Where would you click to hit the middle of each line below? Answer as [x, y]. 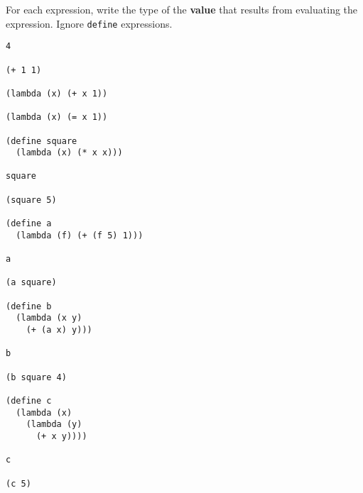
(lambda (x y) [49, 318]
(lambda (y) [54, 425]
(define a [29, 224]
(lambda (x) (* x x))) [69, 153]
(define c [29, 400]
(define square [42, 141]
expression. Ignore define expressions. [89, 23]
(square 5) [31, 200]
